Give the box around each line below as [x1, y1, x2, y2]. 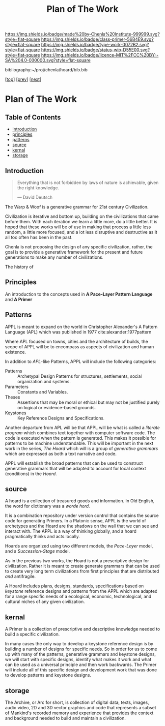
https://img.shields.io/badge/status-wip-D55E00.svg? [41, 47, 150, 53]
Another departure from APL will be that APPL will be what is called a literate [5, 424, 160, 430]
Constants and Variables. [17, 389, 68, 394]
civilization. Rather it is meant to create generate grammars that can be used [5, 563, 160, 569]
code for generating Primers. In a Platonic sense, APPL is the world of [5, 518, 146, 524]
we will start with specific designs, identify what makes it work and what [5, 657, 152, 663]
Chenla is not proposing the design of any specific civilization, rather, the [5, 244, 153, 249]
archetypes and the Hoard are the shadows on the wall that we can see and [5, 523, 158, 529]
